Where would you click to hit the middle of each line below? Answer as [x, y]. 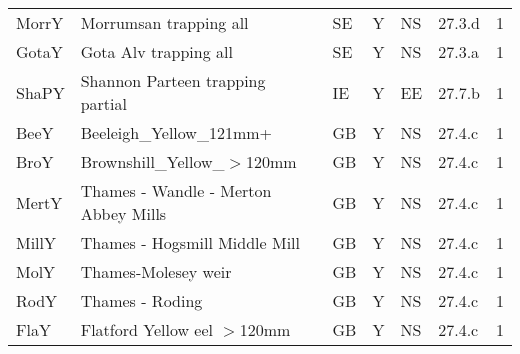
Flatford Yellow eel [146, 329]
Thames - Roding [141, 300]
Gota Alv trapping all [156, 51]
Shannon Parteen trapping [173, 80]
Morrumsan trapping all [164, 22]
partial [103, 103]
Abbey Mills [123, 213]
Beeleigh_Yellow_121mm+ [176, 132]
